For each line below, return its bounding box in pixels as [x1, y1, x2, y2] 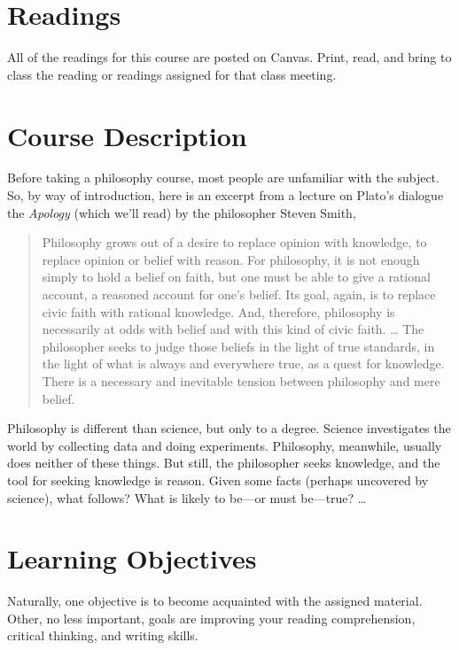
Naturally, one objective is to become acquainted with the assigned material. [7, 592, 423, 610]
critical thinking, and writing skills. [7, 626, 198, 645]
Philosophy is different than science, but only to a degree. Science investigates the [7, 419, 451, 437]
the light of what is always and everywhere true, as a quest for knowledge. [42, 354, 445, 373]
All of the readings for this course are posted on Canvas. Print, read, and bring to [7, 48, 452, 66]
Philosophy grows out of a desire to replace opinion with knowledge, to [42, 233, 427, 251]
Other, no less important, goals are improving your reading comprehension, [7, 608, 416, 627]
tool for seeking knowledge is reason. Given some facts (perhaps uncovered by [7, 470, 429, 489]
